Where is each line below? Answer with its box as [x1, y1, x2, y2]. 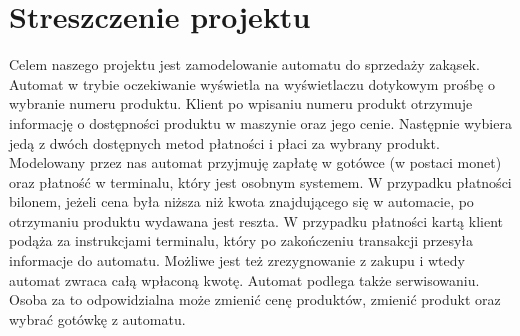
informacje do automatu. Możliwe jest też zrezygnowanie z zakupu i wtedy [9, 250, 465, 271]
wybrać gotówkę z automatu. [9, 308, 186, 329]
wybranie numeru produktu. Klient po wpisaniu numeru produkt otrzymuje [9, 93, 473, 114]
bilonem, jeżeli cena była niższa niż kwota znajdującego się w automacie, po [9, 191, 474, 212]
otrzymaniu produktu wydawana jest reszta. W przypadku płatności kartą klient [9, 210, 504, 231]
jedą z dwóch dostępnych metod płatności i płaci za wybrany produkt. [9, 132, 440, 153]
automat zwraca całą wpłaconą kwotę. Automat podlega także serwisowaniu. [9, 269, 480, 290]
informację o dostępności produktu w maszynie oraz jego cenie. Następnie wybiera [9, 112, 512, 133]
